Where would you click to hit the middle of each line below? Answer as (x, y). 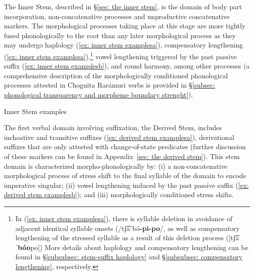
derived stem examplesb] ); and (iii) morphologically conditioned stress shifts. (119, 195)
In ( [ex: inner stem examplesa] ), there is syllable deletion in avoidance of (124, 218)
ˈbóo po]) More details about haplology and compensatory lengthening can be (132, 247)
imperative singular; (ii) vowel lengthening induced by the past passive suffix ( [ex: (126, 185)
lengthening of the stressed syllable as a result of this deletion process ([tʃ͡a (127, 238)
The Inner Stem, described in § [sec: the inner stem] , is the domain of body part (123, 6)
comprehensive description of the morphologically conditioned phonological (116, 75)
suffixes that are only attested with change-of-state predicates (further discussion (125, 147)
